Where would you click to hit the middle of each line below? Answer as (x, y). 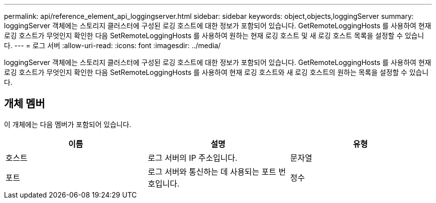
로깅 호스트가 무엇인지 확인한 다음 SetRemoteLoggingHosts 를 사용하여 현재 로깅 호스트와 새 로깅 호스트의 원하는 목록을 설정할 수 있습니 (216, 72)
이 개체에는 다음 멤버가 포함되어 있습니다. (68, 124)
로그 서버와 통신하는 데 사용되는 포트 (212, 171)
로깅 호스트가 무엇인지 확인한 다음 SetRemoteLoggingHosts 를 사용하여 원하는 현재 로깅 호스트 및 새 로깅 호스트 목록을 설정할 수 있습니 (214, 35)
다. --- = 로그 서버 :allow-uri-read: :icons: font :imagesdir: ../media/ (112, 45)
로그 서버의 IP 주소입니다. (192, 158)
